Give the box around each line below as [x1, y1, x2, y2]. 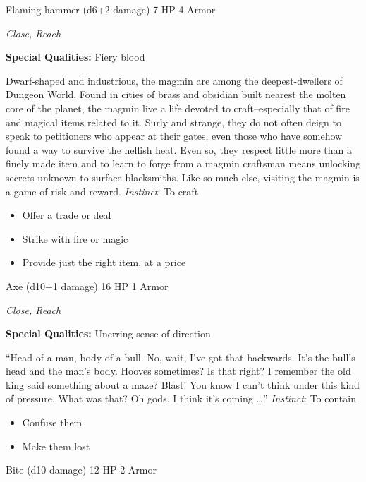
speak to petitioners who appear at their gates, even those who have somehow [6, 128, 343, 143]
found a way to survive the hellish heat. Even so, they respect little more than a [6, 142, 352, 157]
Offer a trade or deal [22, 207, 111, 222]
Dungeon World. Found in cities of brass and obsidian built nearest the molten [6, 87, 346, 102]
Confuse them [22, 415, 83, 430]
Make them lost [22, 438, 90, 453]
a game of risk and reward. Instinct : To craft [6, 183, 199, 198]
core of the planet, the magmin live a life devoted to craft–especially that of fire [6, 100, 350, 115]
